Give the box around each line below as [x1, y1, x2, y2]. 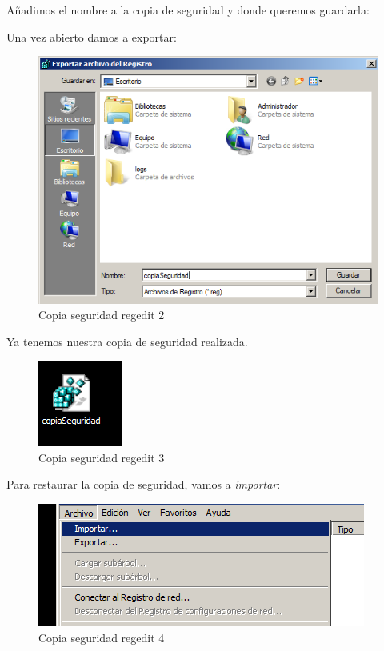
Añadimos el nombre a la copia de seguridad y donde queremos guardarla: [6, 2, 370, 18]
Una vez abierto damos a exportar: [6, 28, 177, 45]
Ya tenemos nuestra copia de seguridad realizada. [6, 333, 248, 349]
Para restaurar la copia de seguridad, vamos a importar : [6, 476, 281, 493]
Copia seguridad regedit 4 [38, 629, 165, 645]
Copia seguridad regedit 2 [38, 306, 165, 323]
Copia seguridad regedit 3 [38, 449, 165, 465]
